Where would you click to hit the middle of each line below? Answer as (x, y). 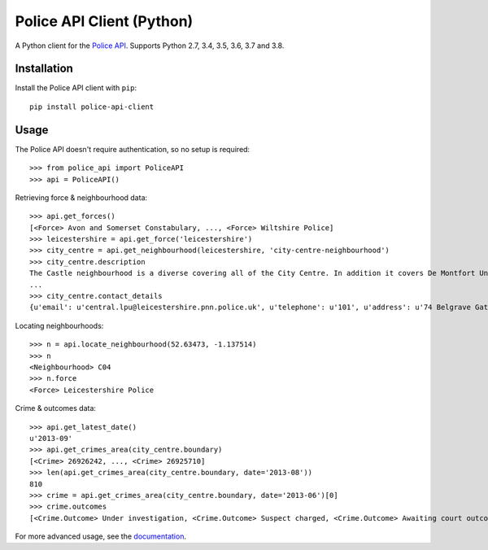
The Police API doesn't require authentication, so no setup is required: (133, 149)
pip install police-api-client (92, 107)
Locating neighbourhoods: (59, 325)
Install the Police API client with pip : (76, 88)
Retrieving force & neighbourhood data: (81, 197)
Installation (44, 69)
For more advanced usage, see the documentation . (101, 536)
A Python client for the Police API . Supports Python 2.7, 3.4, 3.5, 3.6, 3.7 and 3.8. (150, 46)
